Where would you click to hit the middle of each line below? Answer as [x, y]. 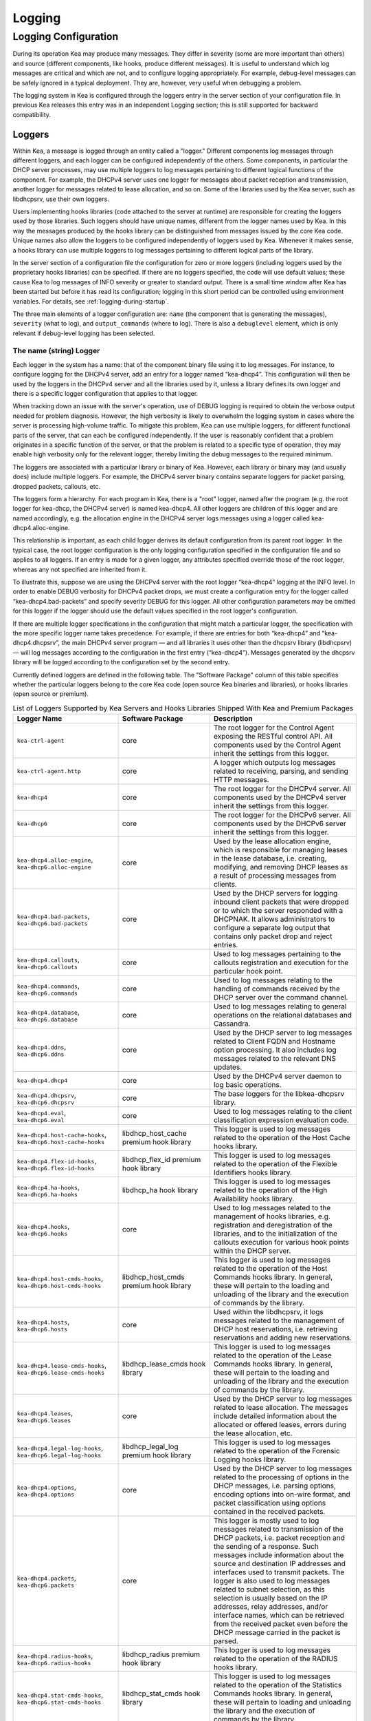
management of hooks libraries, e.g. [272, 1216]
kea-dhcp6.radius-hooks [54, 1663]
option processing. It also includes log [275, 1050]
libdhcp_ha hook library [160, 1190]
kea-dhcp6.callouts [47, 967]
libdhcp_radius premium [161, 1654]
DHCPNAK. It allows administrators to [274, 919]
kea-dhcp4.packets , [47, 1578]
